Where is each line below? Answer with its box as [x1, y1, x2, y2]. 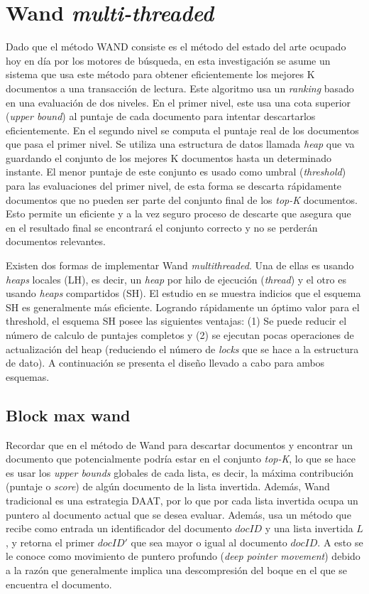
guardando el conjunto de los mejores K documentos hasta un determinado [6, 150, 331, 165]
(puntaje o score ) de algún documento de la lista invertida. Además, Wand [6, 479, 330, 494]
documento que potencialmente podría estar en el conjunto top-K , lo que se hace [6, 451, 356, 466]
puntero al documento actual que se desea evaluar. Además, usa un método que [6, 507, 351, 522]
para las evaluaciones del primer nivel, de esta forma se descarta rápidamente [6, 178, 342, 193]
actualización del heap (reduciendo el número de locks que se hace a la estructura [6, 341, 359, 356]
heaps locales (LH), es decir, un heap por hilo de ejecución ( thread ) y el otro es [6, 271, 346, 286]
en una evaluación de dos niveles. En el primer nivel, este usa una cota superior [6, 94, 351, 109]
